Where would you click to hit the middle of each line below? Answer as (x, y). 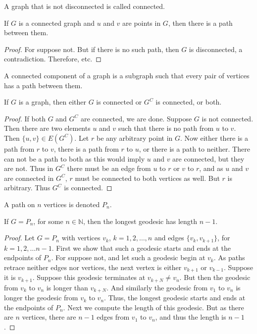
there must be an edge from (109, 168)
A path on (20, 204)
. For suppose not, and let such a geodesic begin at (128, 257)
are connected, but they (208, 158)
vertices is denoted (72, 204)
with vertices (81, 238)
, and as (211, 168)
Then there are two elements (47, 128)
